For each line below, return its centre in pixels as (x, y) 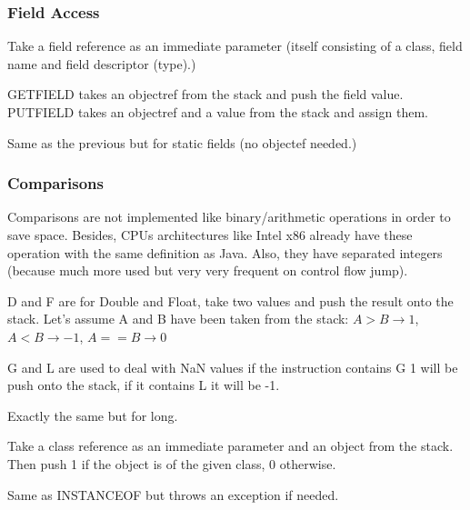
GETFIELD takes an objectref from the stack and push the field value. (205, 94)
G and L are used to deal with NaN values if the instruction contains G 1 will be (233, 367)
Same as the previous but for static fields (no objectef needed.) (182, 142)
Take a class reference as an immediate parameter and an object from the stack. (230, 446)
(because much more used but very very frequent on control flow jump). (208, 270)
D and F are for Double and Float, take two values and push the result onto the (230, 300)
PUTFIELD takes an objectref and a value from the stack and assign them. (218, 112)
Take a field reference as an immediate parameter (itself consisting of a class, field (235, 46)
